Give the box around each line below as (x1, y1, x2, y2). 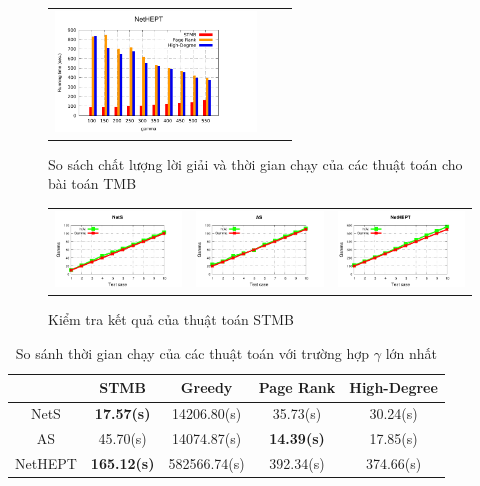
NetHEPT (15, 452, 77, 473)
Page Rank (258, 377, 336, 398)
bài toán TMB (48, 173, 137, 194)
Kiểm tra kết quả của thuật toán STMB (48, 309, 295, 330)
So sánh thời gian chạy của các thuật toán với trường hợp (15, 342, 370, 363)
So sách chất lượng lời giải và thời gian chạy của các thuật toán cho (48, 153, 463, 174)
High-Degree (349, 377, 438, 398)
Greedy (180, 377, 233, 398)
